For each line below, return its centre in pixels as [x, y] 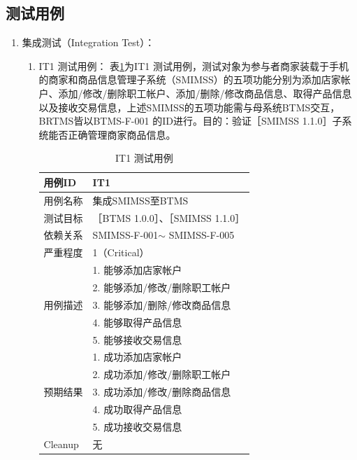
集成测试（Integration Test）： [88, 42]
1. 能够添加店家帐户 [137, 270]
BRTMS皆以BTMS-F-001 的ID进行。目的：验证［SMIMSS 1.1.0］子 [190, 121]
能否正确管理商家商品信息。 [112, 134]
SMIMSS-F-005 [202, 235]
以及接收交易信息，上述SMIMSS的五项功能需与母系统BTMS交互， [189, 107]
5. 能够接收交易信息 [137, 339]
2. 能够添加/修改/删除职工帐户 [162, 287]
